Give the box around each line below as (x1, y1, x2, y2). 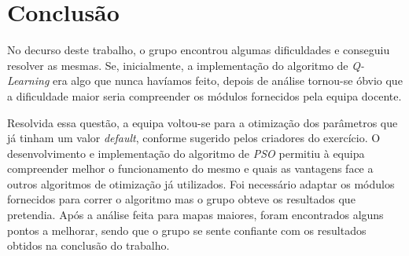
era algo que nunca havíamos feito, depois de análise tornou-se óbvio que (52, 72, 403, 89)
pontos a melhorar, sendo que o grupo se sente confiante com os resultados (7, 221, 367, 238)
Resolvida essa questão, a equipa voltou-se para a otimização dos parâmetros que (7, 114, 398, 130)
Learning (7, 72, 50, 89)
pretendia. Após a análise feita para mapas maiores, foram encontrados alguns (7, 207, 384, 223)
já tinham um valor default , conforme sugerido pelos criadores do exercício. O (7, 130, 381, 146)
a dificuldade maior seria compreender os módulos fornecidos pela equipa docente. (7, 87, 402, 104)
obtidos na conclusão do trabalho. (7, 237, 170, 254)
